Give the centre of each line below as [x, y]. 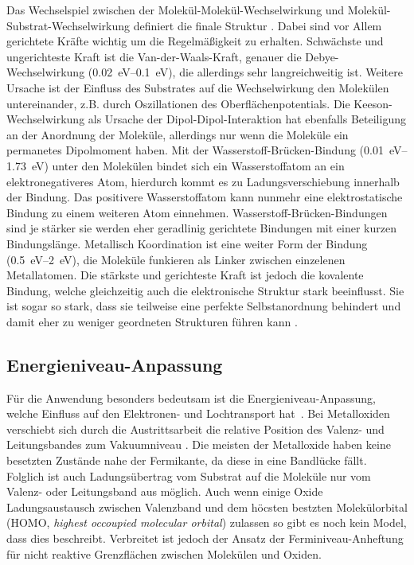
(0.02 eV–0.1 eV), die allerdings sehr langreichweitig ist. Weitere [245, 72]
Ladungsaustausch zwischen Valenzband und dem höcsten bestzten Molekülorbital [207, 507]
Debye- [322, 56]
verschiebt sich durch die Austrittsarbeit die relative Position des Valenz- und [195, 429]
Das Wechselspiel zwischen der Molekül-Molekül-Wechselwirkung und [176, 10]
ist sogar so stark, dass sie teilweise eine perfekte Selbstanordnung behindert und [204, 306]
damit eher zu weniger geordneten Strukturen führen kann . [152, 321]
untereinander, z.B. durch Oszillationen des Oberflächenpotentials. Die [178, 103]
